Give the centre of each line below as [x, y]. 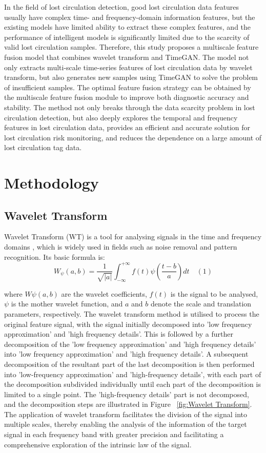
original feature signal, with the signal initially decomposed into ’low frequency [128, 324]
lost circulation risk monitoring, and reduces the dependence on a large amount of [133, 137]
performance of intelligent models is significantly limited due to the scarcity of [127, 37]
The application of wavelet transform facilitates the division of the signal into [126, 414]
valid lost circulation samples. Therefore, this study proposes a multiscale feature [131, 47]
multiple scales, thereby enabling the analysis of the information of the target [126, 424]
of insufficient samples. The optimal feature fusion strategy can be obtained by [128, 87]
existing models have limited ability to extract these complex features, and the [128, 27]
